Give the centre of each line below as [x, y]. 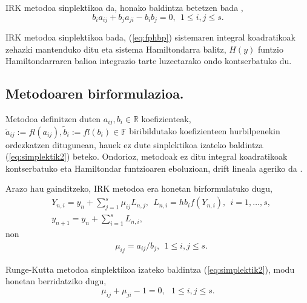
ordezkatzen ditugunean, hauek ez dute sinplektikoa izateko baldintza [134, 144]
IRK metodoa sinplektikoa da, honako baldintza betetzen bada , [124, 7]
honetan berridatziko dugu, [56, 281]
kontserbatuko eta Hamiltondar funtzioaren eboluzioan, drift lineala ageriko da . [154, 168]
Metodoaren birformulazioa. [95, 93]
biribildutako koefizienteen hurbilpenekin [205, 131]
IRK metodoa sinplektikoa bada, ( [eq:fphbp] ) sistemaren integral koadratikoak [150, 37]
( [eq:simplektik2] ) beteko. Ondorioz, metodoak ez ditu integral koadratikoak [147, 156]
